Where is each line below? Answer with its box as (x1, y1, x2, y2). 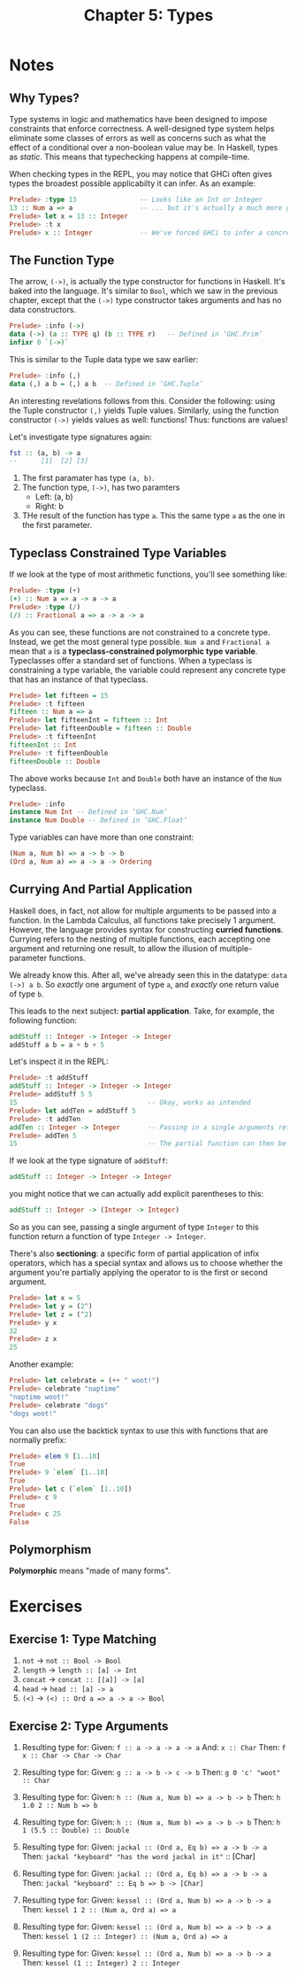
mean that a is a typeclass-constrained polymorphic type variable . (9, 646, 258, 656)
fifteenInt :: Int (9, 740, 77, 749)
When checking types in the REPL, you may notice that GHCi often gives (9, 169, 272, 179)
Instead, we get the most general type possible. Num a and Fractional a (9, 636, 270, 647)
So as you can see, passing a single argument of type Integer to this (9, 1221, 259, 1232)
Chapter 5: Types (83, 5, 214, 26)
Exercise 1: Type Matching (9, 1632, 157, 1647)
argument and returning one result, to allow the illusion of (9, 942, 218, 953)
